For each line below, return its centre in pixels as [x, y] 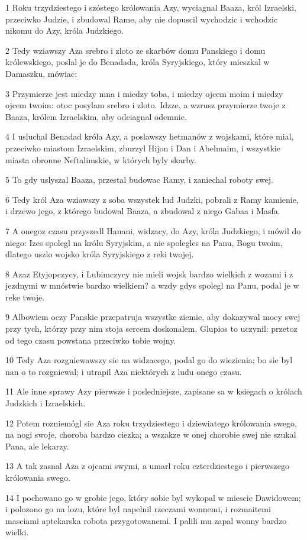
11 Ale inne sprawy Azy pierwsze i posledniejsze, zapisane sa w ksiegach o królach [154, 391]
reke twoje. [25, 297]
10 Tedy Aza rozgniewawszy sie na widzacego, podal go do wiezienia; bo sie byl [149, 360]
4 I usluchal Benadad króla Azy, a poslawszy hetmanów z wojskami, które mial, [150, 136]
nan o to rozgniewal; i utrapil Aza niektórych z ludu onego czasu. [124, 371]
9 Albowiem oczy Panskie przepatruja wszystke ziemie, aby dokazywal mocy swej [153, 317]
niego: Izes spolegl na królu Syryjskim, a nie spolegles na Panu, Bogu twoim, [144, 242]
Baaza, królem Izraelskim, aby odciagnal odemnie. [96, 116]
